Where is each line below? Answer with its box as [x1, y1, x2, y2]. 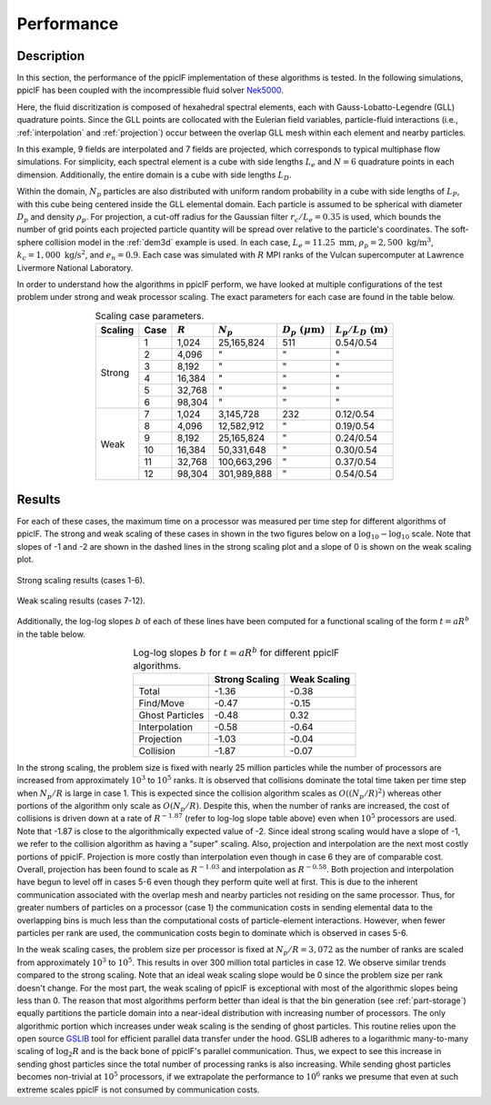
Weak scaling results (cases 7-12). [16, 595, 145, 606]
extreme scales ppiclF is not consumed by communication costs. [16, 1084, 260, 1095]
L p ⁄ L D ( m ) [335, 324, 388, 338]
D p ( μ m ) [282, 324, 326, 338]
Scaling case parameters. [95, 309, 205, 322]
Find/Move [138, 696, 185, 709]
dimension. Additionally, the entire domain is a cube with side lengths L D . [16, 169, 292, 182]
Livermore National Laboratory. [16, 262, 134, 273]
